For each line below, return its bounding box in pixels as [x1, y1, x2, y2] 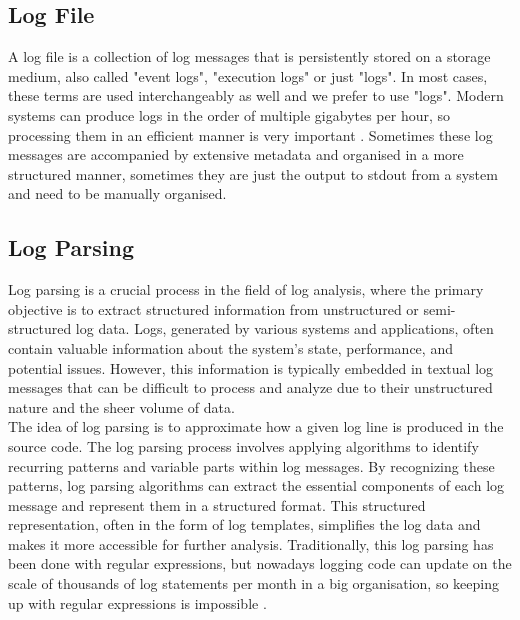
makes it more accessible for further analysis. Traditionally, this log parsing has [8, 533, 494, 554]
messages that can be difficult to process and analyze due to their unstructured [8, 377, 493, 398]
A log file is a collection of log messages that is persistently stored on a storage [8, 46, 491, 67]
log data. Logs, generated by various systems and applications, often [75, 318, 494, 339]
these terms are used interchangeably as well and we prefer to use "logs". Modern [8, 85, 504, 106]
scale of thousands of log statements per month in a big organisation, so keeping [8, 573, 499, 594]
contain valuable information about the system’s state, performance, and [8, 337, 453, 358]
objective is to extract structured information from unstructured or [8, 298, 419, 319]
